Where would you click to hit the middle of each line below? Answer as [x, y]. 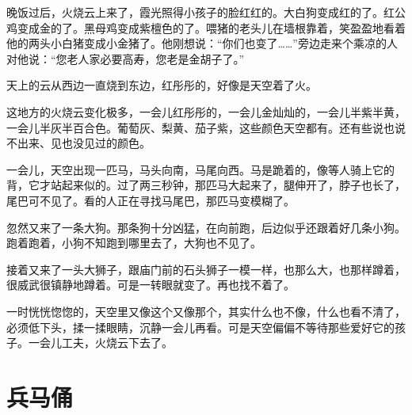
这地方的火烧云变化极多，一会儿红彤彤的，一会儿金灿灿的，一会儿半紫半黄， [206, 111]
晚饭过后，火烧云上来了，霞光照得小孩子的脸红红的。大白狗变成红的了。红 [200, 12]
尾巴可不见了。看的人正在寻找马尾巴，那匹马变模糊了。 [151, 200]
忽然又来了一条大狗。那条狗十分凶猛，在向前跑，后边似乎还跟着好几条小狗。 [206, 227]
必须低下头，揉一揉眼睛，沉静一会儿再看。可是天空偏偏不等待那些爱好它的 [200, 327]
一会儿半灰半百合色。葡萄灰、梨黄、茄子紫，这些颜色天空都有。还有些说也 [200, 127]
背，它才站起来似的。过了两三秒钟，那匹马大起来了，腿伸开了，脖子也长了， [206, 185]
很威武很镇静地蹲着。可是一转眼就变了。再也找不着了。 [151, 285]
